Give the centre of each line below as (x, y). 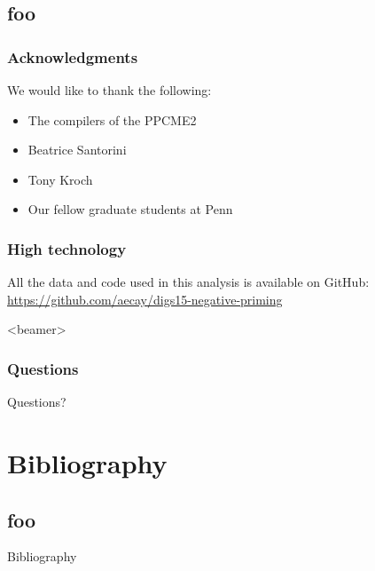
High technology (67, 248)
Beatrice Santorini (77, 150)
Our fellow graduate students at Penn (130, 209)
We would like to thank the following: (109, 90)
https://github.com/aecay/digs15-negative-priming (145, 299)
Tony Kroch (60, 179)
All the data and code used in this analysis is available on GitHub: (188, 282)
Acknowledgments (73, 56)
